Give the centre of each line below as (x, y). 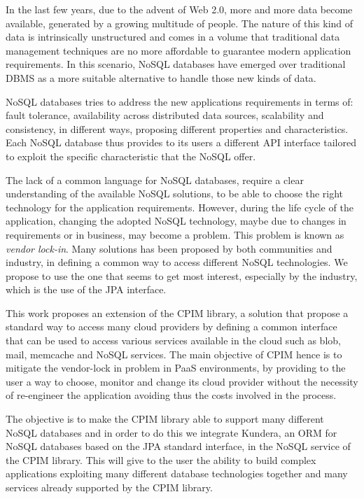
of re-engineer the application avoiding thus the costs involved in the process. (171, 395)
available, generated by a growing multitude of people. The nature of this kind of (180, 23)
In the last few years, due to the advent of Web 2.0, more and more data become (179, 9)
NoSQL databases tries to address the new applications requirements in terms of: (180, 101)
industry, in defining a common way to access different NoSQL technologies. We (177, 262)
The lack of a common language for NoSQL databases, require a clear (155, 180)
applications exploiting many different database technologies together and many (177, 473)
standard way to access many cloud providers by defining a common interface (171, 326)
